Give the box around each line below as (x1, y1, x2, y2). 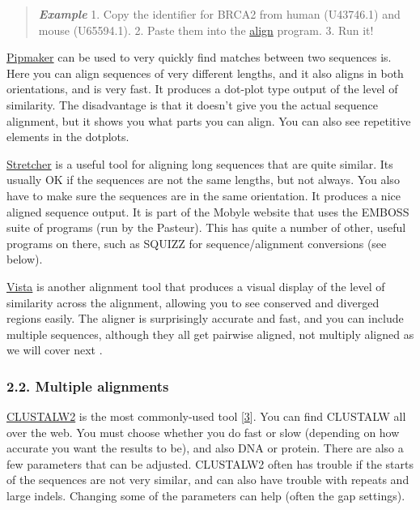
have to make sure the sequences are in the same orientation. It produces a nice (6, 186, 401, 204)
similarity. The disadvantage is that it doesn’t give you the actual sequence (6, 96, 378, 113)
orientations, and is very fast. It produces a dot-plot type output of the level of (6, 80, 398, 97)
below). (6, 251, 43, 268)
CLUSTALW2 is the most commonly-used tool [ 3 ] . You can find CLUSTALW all (6, 408, 406, 425)
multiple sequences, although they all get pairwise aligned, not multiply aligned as (6, 325, 414, 342)
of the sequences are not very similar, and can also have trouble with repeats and (6, 471, 409, 488)
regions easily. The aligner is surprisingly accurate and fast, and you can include (6, 310, 404, 327)
